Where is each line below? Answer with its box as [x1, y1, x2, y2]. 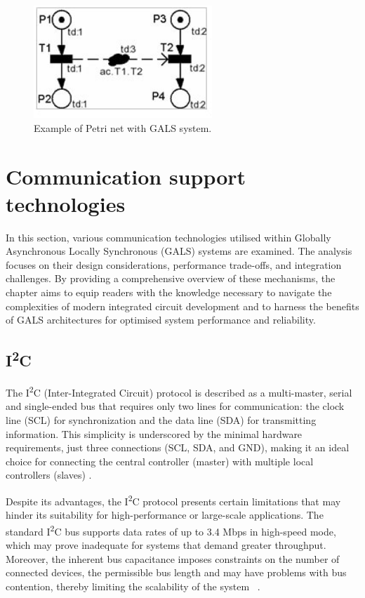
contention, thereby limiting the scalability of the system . [6, 578, 260, 593]
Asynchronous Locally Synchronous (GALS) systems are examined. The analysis [6, 244, 352, 258]
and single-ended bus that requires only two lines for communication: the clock [6, 399, 345, 413]
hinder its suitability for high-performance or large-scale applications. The [6, 507, 324, 522]
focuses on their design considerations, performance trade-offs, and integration [6, 257, 342, 272]
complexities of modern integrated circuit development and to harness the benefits [6, 298, 359, 313]
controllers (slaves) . [6, 467, 92, 482]
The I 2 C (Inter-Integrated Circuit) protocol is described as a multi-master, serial [6, 383, 352, 399]
